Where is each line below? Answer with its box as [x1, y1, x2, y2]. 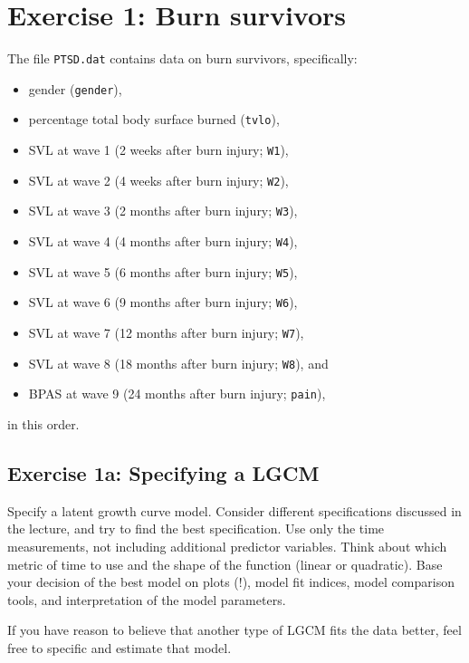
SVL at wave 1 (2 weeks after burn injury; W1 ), [28, 140, 289, 159]
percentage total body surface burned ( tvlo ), [28, 110, 280, 129]
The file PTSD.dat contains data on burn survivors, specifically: [7, 49, 358, 68]
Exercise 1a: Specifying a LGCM [7, 458, 320, 486]
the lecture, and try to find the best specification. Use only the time [7, 519, 385, 538]
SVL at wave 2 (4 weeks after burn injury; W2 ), [28, 170, 289, 189]
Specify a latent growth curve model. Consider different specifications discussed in [7, 501, 462, 520]
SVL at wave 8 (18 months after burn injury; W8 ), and [28, 353, 329, 372]
